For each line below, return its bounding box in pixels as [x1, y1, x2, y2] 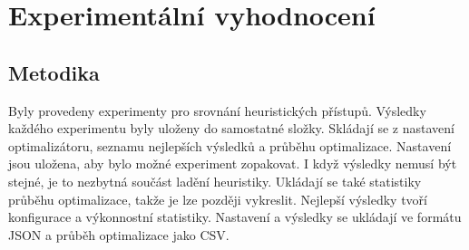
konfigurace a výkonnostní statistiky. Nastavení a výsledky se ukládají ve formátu [8, 207, 462, 226]
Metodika [8, 58, 100, 86]
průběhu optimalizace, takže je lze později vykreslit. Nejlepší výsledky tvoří [8, 189, 427, 208]
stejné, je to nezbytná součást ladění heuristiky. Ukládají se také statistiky [8, 171, 422, 190]
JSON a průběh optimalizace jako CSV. [8, 225, 230, 244]
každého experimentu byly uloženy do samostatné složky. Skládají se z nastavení [8, 119, 454, 138]
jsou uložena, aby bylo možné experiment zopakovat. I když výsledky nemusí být [8, 154, 457, 173]
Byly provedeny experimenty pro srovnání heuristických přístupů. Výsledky [8, 101, 426, 120]
